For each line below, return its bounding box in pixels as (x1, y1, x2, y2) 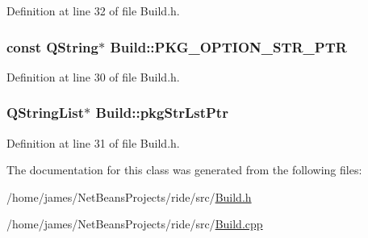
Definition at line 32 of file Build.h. (6, 2, 180, 19)
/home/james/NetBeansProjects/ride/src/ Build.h (6, 188, 252, 205)
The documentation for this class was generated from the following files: (6, 161, 362, 178)
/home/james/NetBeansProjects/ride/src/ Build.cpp (6, 215, 263, 232)
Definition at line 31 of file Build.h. (6, 134, 180, 151)
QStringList (6, 102, 85, 123)
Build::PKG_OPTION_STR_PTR (110, 36, 347, 56)
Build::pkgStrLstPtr (95, 102, 228, 123)
